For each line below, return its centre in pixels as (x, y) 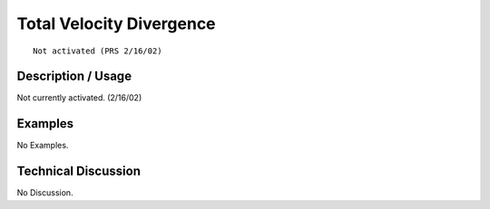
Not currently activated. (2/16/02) (79, 98)
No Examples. (43, 146)
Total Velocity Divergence (117, 24)
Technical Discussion (78, 171)
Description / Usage (74, 76)
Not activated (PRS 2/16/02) (98, 51)
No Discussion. (45, 193)
